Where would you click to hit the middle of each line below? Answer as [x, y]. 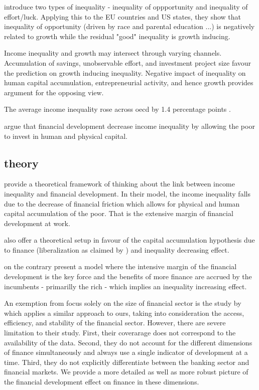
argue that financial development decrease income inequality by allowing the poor [129, 126]
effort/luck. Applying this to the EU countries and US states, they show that [122, 16]
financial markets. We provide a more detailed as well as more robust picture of [126, 372]
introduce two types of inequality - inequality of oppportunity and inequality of [126, 7]
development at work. [37, 223]
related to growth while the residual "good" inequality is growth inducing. [117, 36]
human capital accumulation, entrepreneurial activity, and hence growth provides [129, 82]
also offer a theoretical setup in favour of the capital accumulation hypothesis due [129, 240]
